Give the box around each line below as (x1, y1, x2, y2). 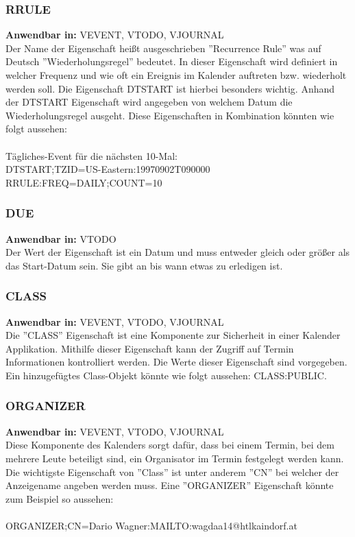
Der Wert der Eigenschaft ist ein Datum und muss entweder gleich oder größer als (5, 245, 350, 259)
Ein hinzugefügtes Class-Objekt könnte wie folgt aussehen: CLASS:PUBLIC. (5, 368, 327, 382)
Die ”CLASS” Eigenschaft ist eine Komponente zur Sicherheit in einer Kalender (5, 328, 341, 342)
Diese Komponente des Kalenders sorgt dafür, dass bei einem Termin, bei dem (5, 438, 334, 452)
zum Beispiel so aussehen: (5, 491, 114, 505)
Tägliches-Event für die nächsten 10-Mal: (5, 148, 177, 163)
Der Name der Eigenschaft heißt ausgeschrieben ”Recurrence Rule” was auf (5, 40, 321, 55)
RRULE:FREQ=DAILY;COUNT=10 (5, 175, 162, 189)
